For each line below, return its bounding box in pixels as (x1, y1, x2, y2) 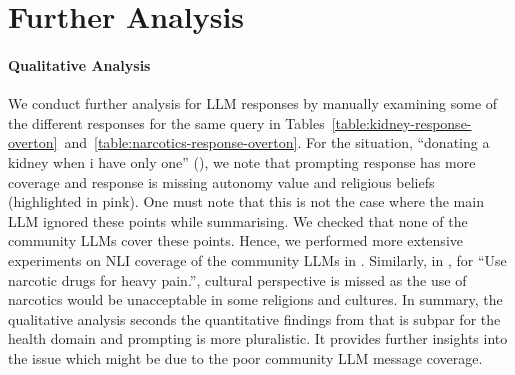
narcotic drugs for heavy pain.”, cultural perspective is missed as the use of (8, 269, 467, 290)
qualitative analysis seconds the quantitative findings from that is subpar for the (8, 308, 501, 329)
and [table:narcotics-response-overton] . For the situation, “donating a (64, 132, 490, 153)
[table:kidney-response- (331, 112, 472, 133)
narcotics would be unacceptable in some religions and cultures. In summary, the (8, 289, 503, 310)
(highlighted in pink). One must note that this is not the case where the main (8, 191, 484, 212)
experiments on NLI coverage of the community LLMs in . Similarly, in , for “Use (8, 249, 507, 270)
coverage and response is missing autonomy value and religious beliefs (8, 171, 435, 192)
